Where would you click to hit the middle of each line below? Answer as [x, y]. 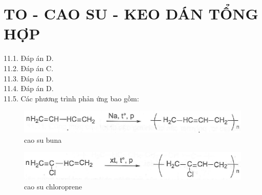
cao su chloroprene [53, 187]
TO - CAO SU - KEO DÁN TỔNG [131, 14]
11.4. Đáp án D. [29, 88]
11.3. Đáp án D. [29, 78]
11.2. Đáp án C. [29, 68]
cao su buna [43, 139]
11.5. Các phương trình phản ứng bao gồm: [71, 98]
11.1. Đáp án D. [29, 58]
